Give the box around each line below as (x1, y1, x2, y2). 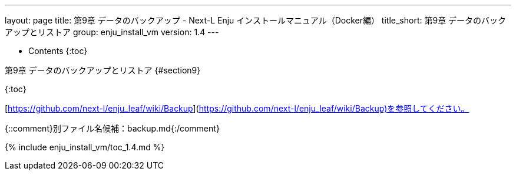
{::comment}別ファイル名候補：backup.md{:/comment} (5, 123, 220, 133)
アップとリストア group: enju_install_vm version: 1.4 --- (5, 27, 219, 37)
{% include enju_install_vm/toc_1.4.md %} (5, 142, 165, 152)
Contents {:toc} (28, 46, 88, 56)
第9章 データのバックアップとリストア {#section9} (5, 65, 201, 75)
